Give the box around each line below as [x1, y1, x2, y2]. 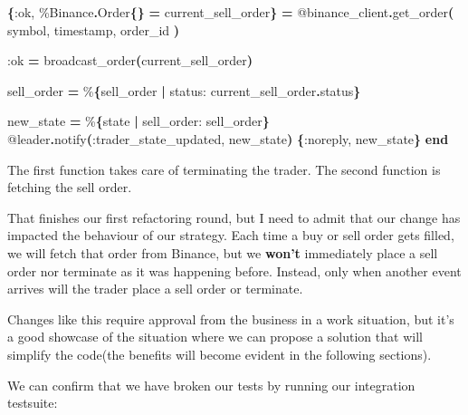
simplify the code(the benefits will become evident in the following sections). [7, 344, 432, 363]
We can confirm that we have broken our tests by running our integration [7, 375, 415, 394]
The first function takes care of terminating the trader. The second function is [7, 159, 441, 179]
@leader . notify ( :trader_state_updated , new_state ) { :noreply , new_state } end [7, 129, 449, 148]
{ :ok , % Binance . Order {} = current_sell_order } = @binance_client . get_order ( [7, 3, 454, 21]
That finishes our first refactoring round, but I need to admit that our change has [7, 207, 461, 227]
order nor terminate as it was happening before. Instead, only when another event [7, 261, 462, 280]
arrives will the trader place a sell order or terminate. [7, 279, 303, 298]
